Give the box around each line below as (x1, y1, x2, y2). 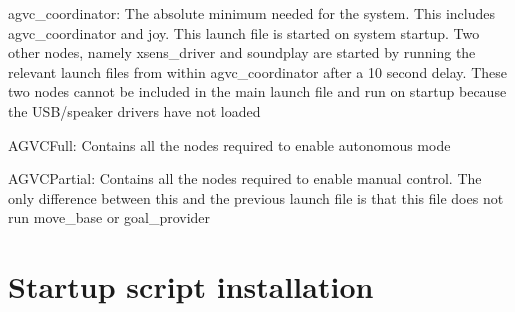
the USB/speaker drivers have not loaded (8, 100, 261, 121)
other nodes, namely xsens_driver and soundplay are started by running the (8, 42, 476, 63)
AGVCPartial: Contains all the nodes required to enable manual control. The (8, 168, 482, 189)
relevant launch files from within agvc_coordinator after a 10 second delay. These (8, 61, 507, 82)
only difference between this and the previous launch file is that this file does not (8, 187, 504, 208)
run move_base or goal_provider (8, 207, 211, 228)
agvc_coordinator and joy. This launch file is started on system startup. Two (8, 22, 480, 43)
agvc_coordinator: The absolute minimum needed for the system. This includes (8, 3, 495, 23)
